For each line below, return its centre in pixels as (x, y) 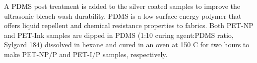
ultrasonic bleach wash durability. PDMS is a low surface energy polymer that (123, 16)
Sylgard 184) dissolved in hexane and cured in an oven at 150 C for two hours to (127, 45)
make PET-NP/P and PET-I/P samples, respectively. (86, 54)
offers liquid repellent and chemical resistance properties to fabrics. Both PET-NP (129, 25)
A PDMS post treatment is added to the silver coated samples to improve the (122, 6)
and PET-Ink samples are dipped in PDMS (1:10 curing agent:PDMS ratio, (119, 35)
